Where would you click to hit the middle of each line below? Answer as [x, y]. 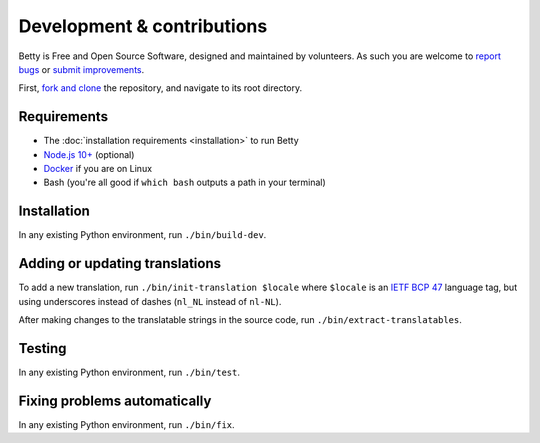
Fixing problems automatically [115, 400]
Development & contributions [143, 26]
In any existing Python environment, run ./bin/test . [129, 372]
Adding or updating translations [120, 263]
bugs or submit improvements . [81, 69]
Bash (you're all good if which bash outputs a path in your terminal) [185, 182]
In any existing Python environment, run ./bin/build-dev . [142, 235]
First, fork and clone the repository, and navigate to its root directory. [160, 88]
